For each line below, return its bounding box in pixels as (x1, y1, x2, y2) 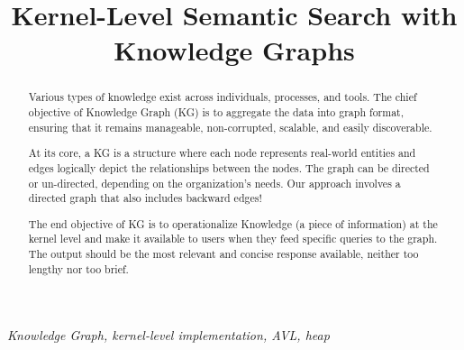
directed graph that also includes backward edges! (28, 190, 262, 206)
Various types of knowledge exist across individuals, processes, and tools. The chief (28, 89, 417, 105)
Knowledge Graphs (114, 32, 355, 69)
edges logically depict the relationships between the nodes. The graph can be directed (28, 160, 430, 175)
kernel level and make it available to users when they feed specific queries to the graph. (28, 231, 438, 246)
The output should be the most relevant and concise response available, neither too (28, 246, 419, 262)
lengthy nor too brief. (28, 261, 129, 276)
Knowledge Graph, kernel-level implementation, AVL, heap (7, 326, 330, 345)
